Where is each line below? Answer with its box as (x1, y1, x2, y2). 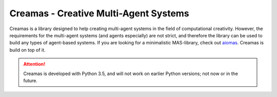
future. (23, 77, 38, 84)
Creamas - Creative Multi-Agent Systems (9, 8, 189, 19)
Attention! (23, 61, 46, 67)
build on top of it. (9, 46, 46, 53)
